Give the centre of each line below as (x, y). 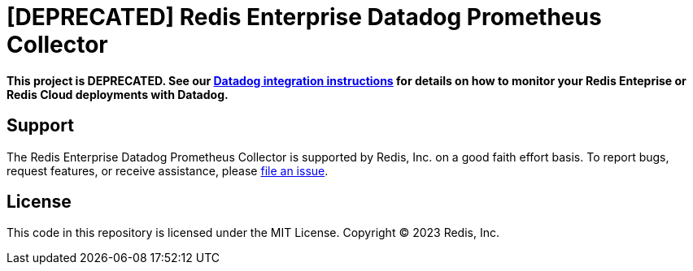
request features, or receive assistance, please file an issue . (168, 170)
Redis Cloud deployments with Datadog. (118, 94)
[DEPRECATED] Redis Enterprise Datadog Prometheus (304, 17)
